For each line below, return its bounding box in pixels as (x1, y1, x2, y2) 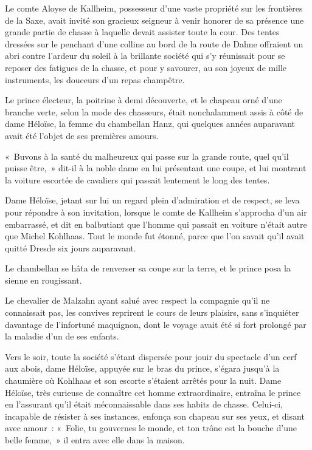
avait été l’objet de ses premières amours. (5, 129, 159, 141)
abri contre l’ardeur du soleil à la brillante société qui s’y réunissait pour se (5, 49, 285, 62)
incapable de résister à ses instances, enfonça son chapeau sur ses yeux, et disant (5, 409, 305, 422)
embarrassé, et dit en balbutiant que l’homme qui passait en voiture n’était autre (5, 217, 307, 230)
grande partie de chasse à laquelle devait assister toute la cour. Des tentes (5, 26, 280, 38)
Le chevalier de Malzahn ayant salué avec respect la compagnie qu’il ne (5, 294, 270, 307)
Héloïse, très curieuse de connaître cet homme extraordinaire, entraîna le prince (5, 386, 301, 398)
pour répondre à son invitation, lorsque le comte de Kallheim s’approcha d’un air (5, 205, 307, 218)
